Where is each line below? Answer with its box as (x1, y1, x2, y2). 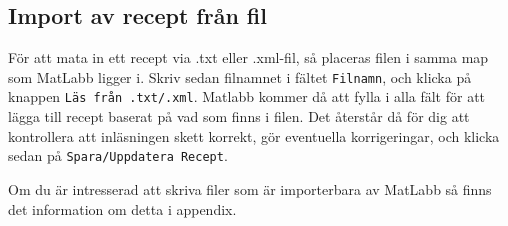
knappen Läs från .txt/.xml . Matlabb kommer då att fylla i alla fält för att (8, 86, 486, 107)
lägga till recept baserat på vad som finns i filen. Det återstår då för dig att (8, 106, 470, 127)
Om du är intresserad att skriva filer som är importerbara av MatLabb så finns (8, 178, 492, 199)
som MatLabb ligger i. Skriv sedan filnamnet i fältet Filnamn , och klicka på (8, 66, 472, 87)
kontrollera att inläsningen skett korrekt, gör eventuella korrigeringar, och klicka (8, 125, 500, 146)
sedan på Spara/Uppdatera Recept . (8, 145, 228, 166)
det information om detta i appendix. (8, 198, 237, 219)
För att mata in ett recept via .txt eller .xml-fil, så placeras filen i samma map (8, 47, 489, 68)
